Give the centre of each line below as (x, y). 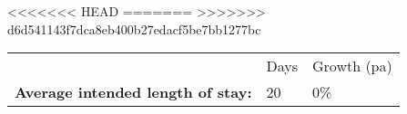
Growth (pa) (352, 66)
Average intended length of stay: (133, 92)
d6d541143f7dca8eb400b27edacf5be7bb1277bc (134, 28)
